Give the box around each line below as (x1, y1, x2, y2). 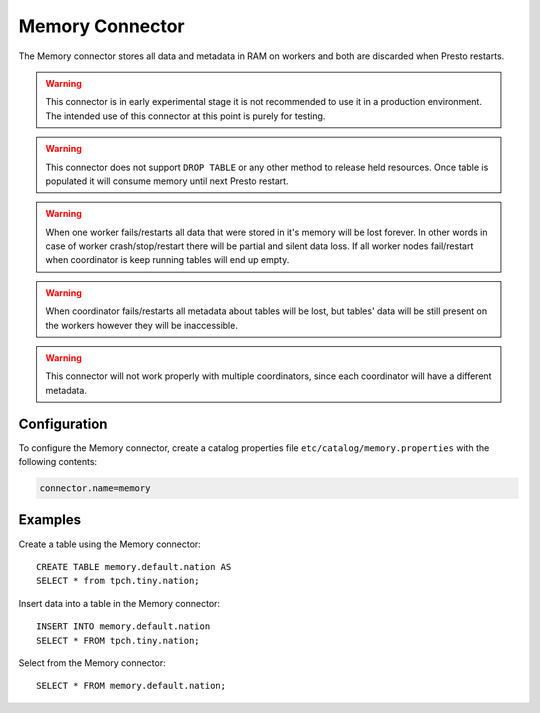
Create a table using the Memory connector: (18, 538, 202, 550)
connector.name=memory (39, 483, 151, 494)
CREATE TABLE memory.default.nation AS (36, 561, 232, 572)
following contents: (18, 456, 98, 468)
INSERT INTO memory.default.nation (36, 621, 211, 632)
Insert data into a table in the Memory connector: (18, 597, 220, 609)
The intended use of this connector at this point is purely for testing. (45, 110, 326, 122)
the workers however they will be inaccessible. (45, 319, 239, 331)
